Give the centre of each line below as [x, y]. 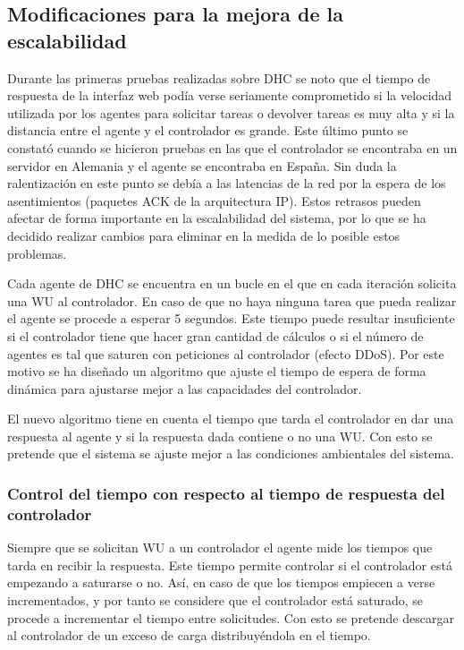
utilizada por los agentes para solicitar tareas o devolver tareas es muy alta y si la [231, 112]
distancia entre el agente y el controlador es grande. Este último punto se [208, 130]
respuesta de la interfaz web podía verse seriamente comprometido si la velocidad [230, 95]
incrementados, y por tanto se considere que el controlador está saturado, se [215, 599]
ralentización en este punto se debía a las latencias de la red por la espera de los [227, 183]
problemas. [37, 253]
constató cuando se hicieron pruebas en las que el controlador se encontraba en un [232, 147]
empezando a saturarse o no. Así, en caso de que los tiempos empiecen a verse [221, 582]
